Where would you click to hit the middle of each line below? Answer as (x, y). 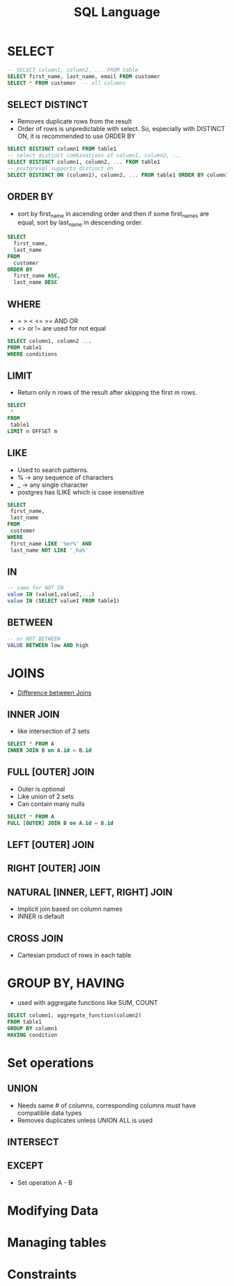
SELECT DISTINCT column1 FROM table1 (62, 149)
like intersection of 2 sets (54, 731)
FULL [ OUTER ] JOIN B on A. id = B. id (60, 823)
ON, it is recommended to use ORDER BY (76, 136)
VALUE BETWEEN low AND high (48, 645)
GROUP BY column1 (32, 1028)
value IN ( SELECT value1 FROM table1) (63, 601)
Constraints (42, 1274)
